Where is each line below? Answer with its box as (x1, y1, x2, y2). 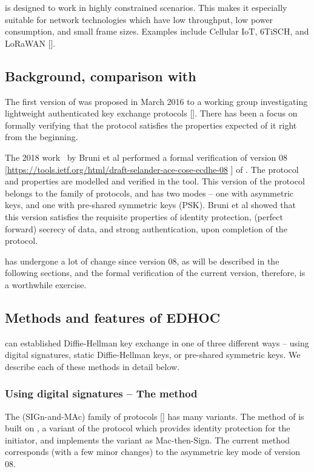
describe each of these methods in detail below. (5, 360, 180, 373)
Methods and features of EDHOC (5, 308, 221, 326)
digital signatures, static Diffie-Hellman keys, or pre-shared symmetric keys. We (5, 348, 301, 361)
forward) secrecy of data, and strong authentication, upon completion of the (5, 222, 287, 235)
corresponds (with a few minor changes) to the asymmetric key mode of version (5, 445, 301, 458)
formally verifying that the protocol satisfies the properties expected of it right (5, 118, 297, 131)
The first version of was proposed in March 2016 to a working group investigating (5, 95, 308, 107)
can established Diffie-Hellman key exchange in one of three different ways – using (5, 336, 309, 349)
